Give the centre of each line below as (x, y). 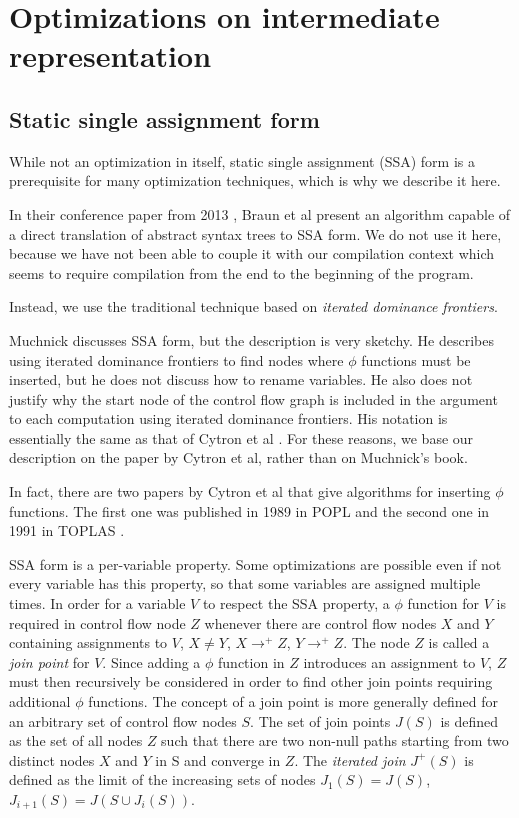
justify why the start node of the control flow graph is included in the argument (253, 398)
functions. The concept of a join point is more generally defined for (293, 701)
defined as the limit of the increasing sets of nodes (162, 779)
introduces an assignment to (389, 661)
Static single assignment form (164, 118)
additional (40, 701)
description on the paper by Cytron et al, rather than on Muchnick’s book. (238, 457)
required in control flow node (97, 622)
